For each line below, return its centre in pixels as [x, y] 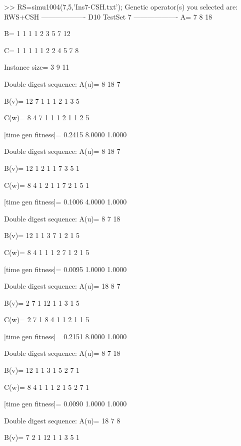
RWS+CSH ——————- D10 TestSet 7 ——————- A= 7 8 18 [108, 16]
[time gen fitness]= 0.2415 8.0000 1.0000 [65, 134]
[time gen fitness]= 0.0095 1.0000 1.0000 [65, 269]
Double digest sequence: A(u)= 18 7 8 [62, 420]
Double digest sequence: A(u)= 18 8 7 [62, 286]
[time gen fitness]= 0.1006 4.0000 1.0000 [65, 202]
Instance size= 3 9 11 [37, 67]
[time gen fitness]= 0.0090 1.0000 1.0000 [65, 404]
